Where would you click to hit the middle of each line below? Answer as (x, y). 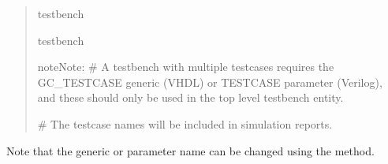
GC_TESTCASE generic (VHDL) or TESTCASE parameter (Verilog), (210, 82)
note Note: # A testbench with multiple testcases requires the (186, 67)
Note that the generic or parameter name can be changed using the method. (190, 150)
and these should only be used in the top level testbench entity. (190, 97)
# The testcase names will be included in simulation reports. (185, 123)
